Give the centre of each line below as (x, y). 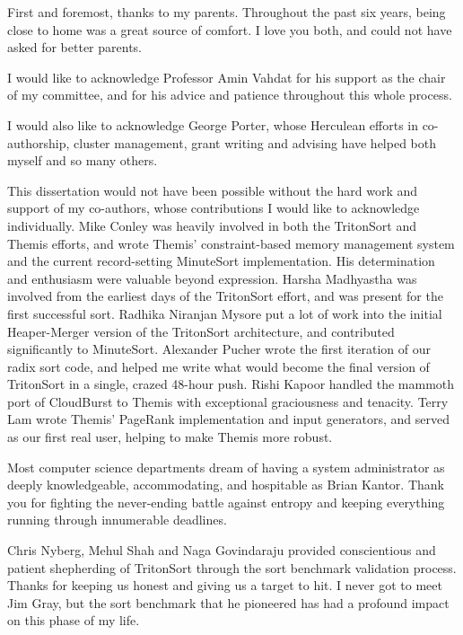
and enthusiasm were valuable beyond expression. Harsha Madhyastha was (212, 278)
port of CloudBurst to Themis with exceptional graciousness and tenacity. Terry (228, 401)
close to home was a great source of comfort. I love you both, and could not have (230, 29)
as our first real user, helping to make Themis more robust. (170, 437)
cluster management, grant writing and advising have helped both (255, 142)
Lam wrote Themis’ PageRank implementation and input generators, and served (228, 419)
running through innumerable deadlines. (117, 520)
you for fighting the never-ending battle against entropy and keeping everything (226, 502)
